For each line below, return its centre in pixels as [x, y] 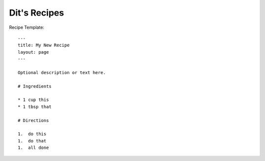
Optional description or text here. [62, 72]
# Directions [33, 120]
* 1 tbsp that [35, 107]
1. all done [33, 148]
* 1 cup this [33, 100]
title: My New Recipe [44, 45]
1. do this [32, 134]
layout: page [33, 52]
